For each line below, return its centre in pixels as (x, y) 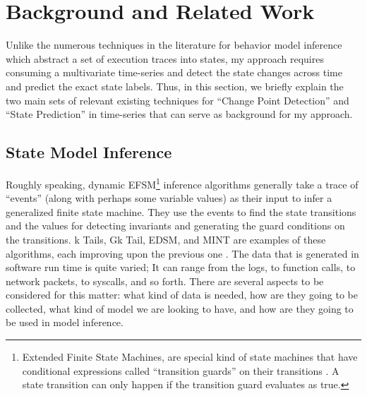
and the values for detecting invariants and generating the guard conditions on (175, 226)
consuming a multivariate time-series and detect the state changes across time (174, 72)
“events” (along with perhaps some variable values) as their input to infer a (169, 198)
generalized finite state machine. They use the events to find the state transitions (181, 211)
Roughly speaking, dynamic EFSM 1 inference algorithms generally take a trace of (182, 183)
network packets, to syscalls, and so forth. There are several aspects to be (165, 281)
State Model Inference (89, 152)
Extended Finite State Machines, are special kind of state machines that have (190, 357)
